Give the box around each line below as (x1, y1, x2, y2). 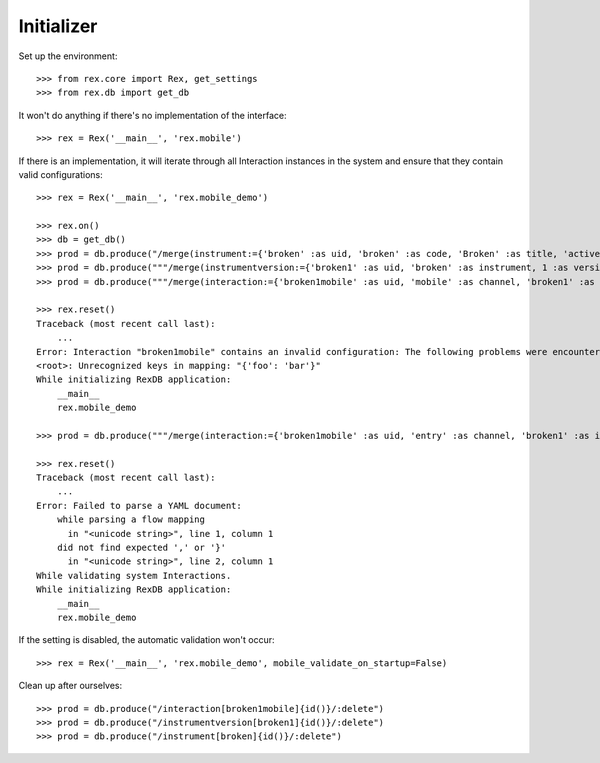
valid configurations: (18, 168, 104, 180)
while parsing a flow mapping (56, 514, 205, 525)
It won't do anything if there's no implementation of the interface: (18, 109, 287, 121)
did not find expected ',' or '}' (56, 542, 227, 554)
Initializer (18, 15, 98, 37)
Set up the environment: (18, 50, 118, 62)
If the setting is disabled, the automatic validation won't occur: (18, 634, 275, 646)
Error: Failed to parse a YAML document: (36, 500, 242, 511)
